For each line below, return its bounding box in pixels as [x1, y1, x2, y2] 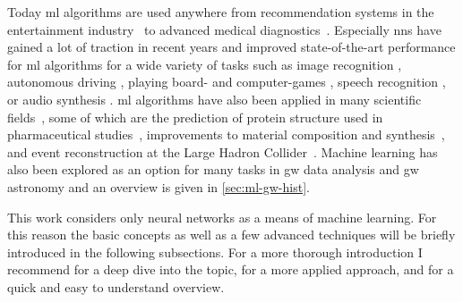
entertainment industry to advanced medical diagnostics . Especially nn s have [7, 20, 442, 38]
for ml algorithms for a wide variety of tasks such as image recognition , [7, 55, 402, 73]
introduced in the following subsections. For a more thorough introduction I [7, 242, 423, 261]
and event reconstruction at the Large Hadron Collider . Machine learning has [7, 142, 438, 161]
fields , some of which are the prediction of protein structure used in [7, 107, 383, 126]
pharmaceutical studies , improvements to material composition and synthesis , [7, 125, 445, 144]
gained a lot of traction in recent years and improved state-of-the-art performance [7, 38, 456, 56]
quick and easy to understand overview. [7, 277, 225, 296]
